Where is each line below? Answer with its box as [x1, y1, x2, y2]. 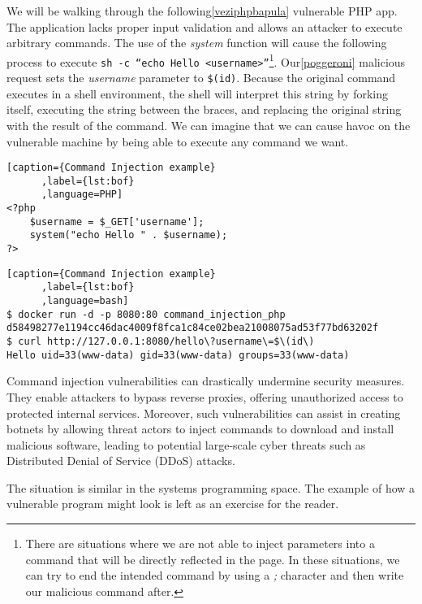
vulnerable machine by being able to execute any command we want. [6, 133, 349, 150]
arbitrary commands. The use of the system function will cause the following [6, 34, 387, 51]
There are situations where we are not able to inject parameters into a [25, 535, 375, 552]
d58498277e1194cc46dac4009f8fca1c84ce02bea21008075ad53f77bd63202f [6, 322, 379, 334]
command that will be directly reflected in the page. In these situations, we [25, 550, 400, 567]
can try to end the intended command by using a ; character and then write [25, 567, 404, 584]
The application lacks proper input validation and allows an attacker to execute [6, 18, 403, 35]
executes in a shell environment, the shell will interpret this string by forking [6, 85, 388, 102]
